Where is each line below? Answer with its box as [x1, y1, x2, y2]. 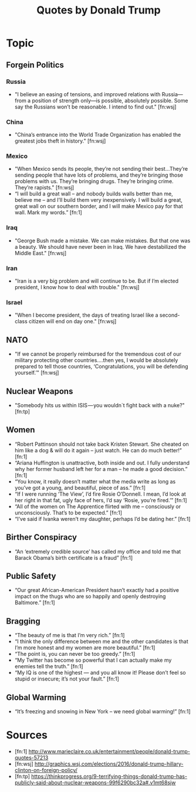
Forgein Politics [6, 60, 65, 70]
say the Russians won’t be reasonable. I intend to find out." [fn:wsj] [14, 103, 177, 110]
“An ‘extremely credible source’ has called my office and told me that [14, 548, 181, 555]
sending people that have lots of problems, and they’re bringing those [14, 171, 184, 179]
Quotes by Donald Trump [36, 4, 161, 17]
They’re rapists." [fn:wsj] [14, 184, 75, 191]
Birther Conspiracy [6, 532, 77, 543]
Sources [6, 729, 48, 742]
